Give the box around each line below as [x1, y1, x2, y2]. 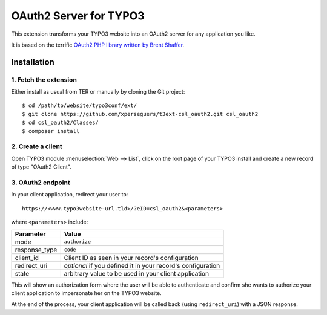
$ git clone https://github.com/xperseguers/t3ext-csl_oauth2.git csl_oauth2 [22, 111, 259, 117]
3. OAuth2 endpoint [11, 178, 70, 187]
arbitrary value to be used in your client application [64, 269, 209, 278]
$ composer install [22, 128, 80, 134]
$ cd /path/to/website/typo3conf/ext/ [22, 102, 137, 109]
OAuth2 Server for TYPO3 [11, 9, 145, 22]
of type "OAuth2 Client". [11, 163, 72, 170]
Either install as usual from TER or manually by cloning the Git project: [11, 88, 185, 96]
